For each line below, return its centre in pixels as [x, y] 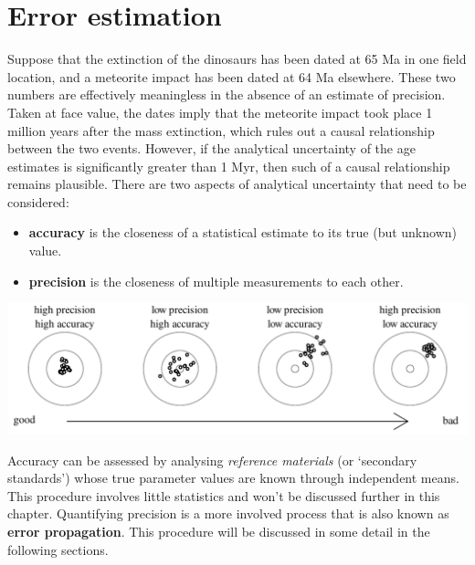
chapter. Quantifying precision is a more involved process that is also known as [228, 513]
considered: [38, 201]
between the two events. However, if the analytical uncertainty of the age [211, 148]
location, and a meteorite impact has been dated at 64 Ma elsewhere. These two [232, 76]
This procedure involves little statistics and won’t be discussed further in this [224, 495]
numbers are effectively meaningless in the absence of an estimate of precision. [227, 94]
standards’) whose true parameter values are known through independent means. [233, 478]
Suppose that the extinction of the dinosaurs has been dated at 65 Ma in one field [237, 59]
